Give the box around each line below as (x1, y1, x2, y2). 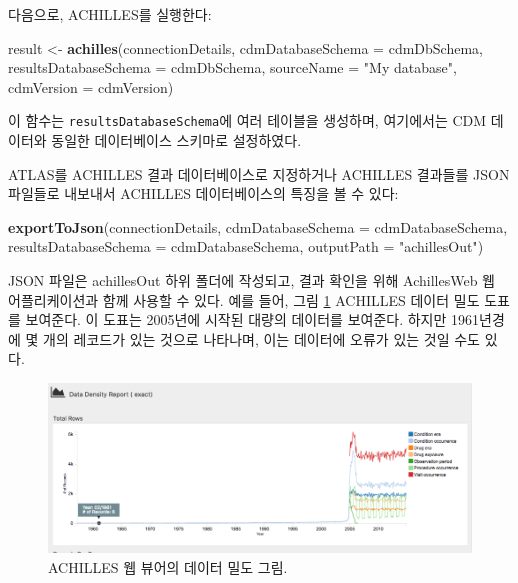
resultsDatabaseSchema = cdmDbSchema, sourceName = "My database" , (8, 57, 457, 78)
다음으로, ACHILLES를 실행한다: (8, 4, 212, 24)
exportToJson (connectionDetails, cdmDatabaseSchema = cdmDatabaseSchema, (8, 216, 508, 237)
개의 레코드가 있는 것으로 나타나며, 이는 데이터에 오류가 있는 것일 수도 (43, 328, 480, 349)
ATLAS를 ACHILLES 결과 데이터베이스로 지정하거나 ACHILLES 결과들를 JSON (8, 163, 510, 184)
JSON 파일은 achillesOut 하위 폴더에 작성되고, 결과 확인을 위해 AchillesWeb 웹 (8, 270, 495, 290)
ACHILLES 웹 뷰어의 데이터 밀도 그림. (48, 556, 288, 577)
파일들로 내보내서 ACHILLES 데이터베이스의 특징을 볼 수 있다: (8, 183, 399, 204)
